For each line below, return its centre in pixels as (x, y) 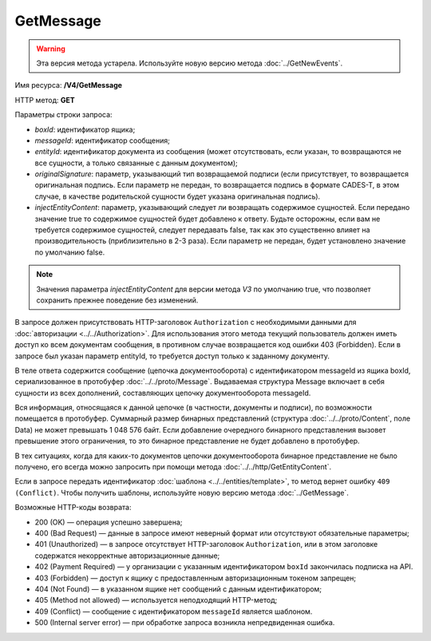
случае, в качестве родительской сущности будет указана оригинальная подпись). (178, 196)
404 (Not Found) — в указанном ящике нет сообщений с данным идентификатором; (178, 589)
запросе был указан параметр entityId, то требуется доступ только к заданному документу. (172, 356)
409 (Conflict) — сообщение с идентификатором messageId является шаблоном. (174, 611)
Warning (51, 49)
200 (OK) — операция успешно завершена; (109, 522)
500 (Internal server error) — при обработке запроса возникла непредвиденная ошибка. (185, 623)
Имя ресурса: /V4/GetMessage (69, 85)
